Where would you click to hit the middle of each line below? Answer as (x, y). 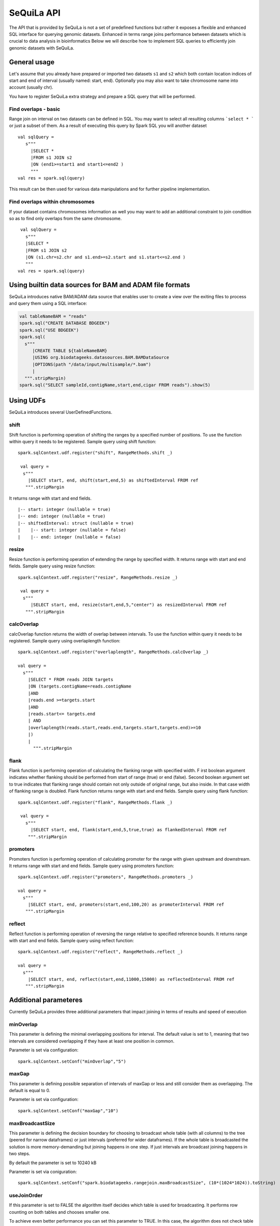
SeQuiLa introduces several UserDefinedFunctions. (61, 412)
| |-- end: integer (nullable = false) (70, 537)
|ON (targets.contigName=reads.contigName (80, 686)
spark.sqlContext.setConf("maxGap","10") (68, 1111)
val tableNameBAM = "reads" (53, 316)
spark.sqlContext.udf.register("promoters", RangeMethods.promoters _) (105, 877)
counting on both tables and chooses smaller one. (59, 1212)
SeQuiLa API (35, 13)
